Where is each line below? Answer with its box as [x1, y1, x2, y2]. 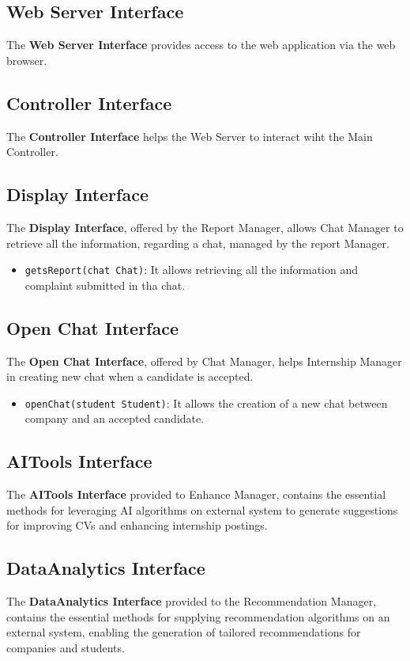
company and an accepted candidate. [24, 410, 205, 427]
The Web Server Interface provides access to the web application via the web [6, 36, 396, 53]
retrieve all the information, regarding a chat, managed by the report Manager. [6, 234, 389, 251]
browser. [6, 51, 47, 68]
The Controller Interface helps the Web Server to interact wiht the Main [6, 127, 373, 144]
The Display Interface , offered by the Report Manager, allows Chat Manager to [6, 218, 404, 235]
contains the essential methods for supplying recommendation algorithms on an [6, 608, 390, 625]
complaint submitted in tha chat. [24, 276, 186, 293]
